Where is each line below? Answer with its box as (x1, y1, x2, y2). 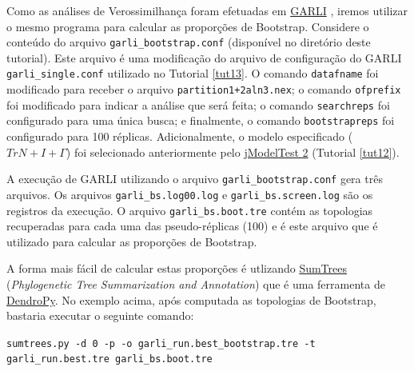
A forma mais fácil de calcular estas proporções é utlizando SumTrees (6, 260, 348, 277)
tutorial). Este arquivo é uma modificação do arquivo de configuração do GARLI (6, 49, 402, 66)
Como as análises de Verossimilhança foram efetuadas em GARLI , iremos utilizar (6, 2, 408, 18)
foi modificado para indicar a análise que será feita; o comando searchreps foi (6, 96, 390, 113)
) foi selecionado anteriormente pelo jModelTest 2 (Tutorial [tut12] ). (66, 143, 400, 160)
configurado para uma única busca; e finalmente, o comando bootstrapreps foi (6, 112, 395, 129)
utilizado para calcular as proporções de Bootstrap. (6, 233, 257, 249)
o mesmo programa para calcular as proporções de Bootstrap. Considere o (6, 18, 369, 34)
